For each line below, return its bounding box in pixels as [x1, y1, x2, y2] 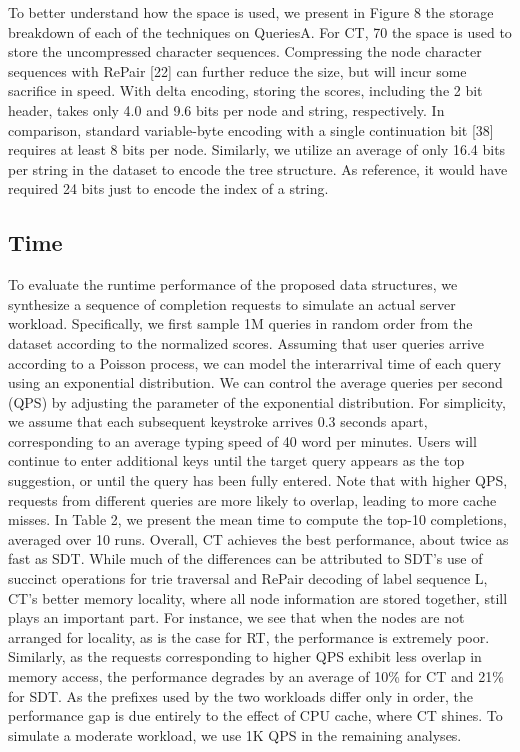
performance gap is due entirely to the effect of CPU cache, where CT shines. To [8, 705, 503, 726]
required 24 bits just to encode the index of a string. [8, 178, 329, 199]
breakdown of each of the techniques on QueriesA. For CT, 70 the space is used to [8, 21, 512, 42]
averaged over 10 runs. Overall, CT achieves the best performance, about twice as [8, 528, 509, 549]
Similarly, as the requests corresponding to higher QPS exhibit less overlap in [8, 646, 482, 667]
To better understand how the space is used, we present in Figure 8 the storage [8, 2, 494, 22]
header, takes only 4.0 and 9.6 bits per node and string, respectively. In [8, 99, 445, 120]
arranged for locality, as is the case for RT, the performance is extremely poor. [8, 626, 490, 647]
